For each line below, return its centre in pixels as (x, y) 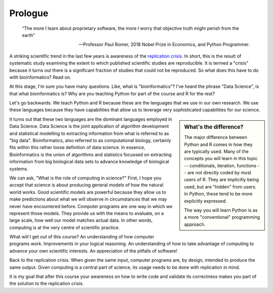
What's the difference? (214, 127)
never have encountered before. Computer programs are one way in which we (91, 206)
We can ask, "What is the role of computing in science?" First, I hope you (85, 178)
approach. (195, 224)
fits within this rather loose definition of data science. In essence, (77, 148)
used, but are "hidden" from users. (220, 186)
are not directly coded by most (219, 173)
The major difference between (216, 137)
